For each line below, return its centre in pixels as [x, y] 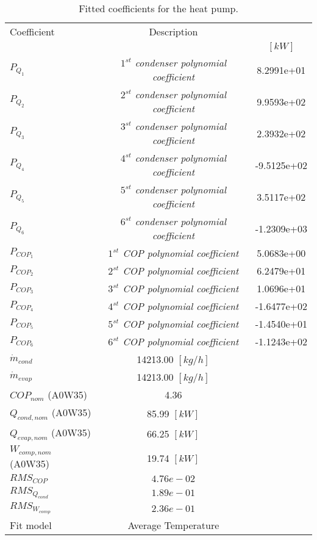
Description [173, 31]
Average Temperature [173, 525]
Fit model [31, 525]
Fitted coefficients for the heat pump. [158, 8]
